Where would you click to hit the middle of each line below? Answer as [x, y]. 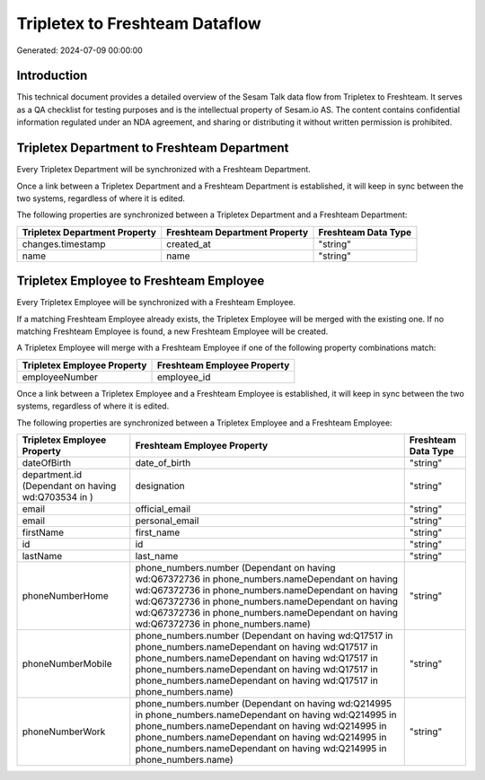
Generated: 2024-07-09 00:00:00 [79, 50]
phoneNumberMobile [67, 663]
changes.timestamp [64, 244]
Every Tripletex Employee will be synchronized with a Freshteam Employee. [156, 302]
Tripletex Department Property [89, 232]
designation [160, 486]
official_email [163, 509]
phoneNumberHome [66, 595]
